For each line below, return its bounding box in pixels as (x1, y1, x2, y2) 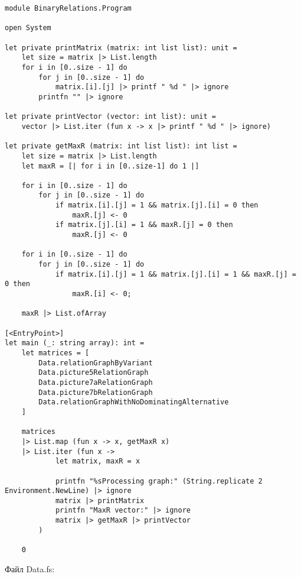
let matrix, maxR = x (55, 457, 140, 466)
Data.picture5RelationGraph (38, 368, 149, 377)
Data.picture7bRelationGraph (38, 388, 153, 397)
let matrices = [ (21, 348, 90, 357)
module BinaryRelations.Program (5, 4, 132, 12)
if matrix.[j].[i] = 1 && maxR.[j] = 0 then (55, 221, 233, 229)
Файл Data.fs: (5, 562, 55, 575)
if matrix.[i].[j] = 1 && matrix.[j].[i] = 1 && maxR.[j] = (55, 270, 296, 278)
